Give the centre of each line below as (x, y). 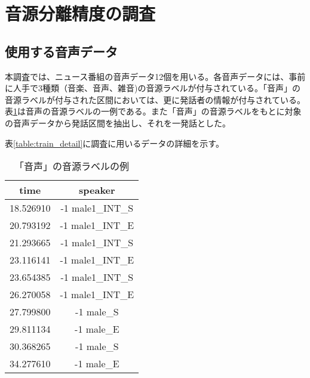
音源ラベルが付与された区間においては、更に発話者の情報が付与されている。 (155, 99)
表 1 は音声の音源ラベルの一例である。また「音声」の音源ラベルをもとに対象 (153, 111)
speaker (97, 190)
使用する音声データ (61, 51)
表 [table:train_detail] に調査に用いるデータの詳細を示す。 (114, 143)
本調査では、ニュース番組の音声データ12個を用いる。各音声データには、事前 (155, 76)
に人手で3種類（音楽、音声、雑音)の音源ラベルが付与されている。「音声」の (153, 88)
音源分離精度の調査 (80, 13)
